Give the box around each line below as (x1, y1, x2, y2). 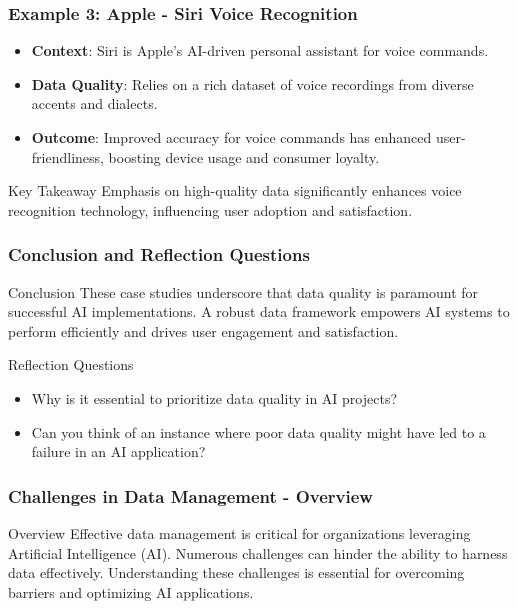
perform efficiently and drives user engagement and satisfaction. (8, 320, 399, 341)
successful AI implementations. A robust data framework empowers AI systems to (8, 301, 510, 322)
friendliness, (31, 146, 104, 167)
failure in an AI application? (31, 441, 206, 462)
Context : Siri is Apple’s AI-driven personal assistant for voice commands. (31, 40, 489, 61)
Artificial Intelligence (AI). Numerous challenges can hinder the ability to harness (8, 542, 508, 563)
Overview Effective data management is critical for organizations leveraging (8, 522, 471, 543)
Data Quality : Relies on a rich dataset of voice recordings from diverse (31, 73, 474, 94)
